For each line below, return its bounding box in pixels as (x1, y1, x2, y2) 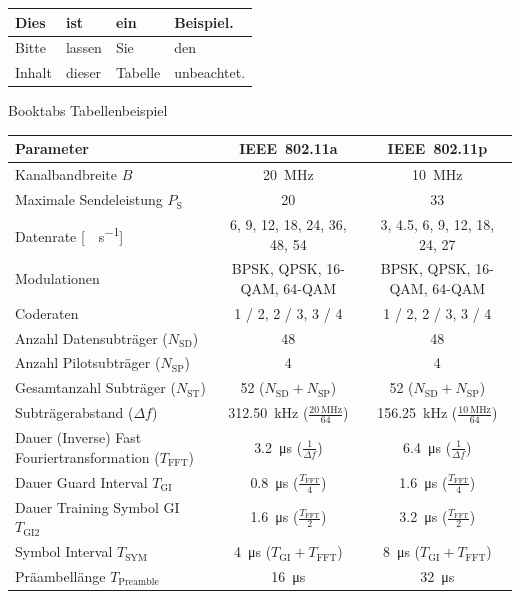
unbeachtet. (174, 62, 246, 83)
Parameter (15, 138, 89, 159)
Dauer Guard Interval (15, 471, 148, 492)
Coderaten (15, 302, 79, 323)
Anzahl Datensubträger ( (15, 327, 168, 348)
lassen (65, 37, 102, 58)
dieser (65, 62, 102, 83)
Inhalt (15, 62, 52, 83)
